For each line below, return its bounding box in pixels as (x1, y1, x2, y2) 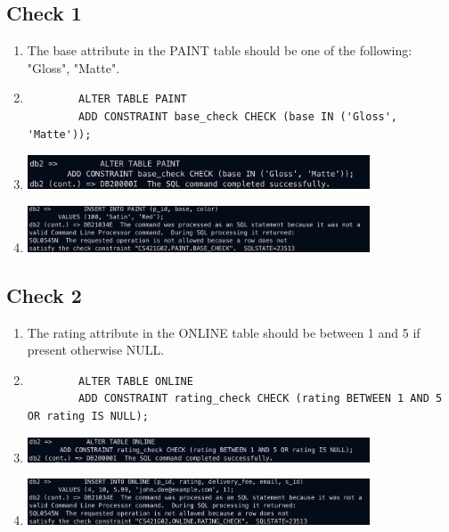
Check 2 (6, 281, 82, 308)
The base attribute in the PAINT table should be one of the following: (27, 41, 412, 60)
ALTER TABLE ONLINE (78, 374, 193, 388)
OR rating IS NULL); (27, 409, 149, 422)
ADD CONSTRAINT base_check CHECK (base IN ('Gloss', (78, 110, 398, 123)
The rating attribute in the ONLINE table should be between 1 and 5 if (27, 323, 420, 341)
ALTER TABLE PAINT (78, 93, 187, 106)
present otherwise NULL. (27, 340, 165, 359)
